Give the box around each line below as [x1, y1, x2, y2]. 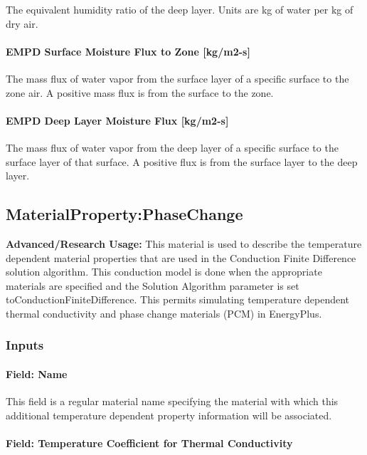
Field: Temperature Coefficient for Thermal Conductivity [6, 435, 293, 450]
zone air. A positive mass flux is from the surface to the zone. [6, 85, 274, 100]
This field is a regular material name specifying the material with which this [6, 394, 339, 409]
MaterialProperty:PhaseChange [6, 203, 243, 225]
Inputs [6, 336, 44, 354]
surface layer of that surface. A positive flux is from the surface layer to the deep [6, 154, 358, 169]
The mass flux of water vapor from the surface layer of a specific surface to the [6, 70, 349, 85]
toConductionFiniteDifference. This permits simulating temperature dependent [6, 292, 350, 307]
